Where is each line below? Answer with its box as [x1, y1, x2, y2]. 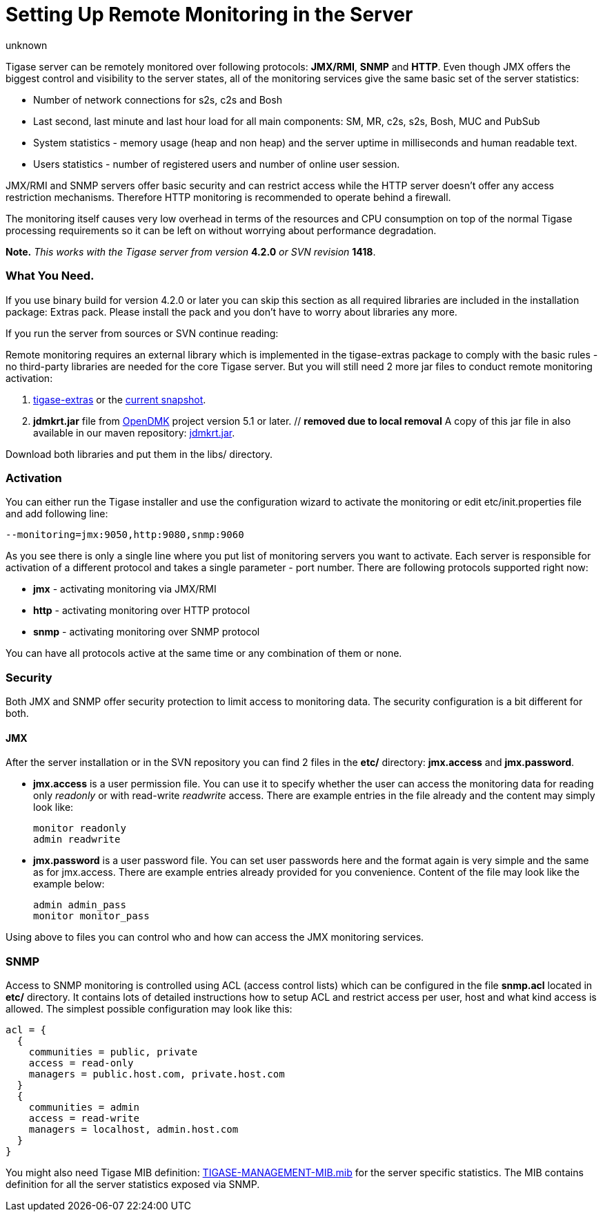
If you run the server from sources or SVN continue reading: [6, 327, 279, 339]
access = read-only [28, 1057, 134, 1069]
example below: [33, 878, 105, 890]
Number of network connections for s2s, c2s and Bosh [33, 93, 282, 106]
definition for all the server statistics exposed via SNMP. [6, 1178, 260, 1190]
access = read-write [28, 1112, 139, 1124]
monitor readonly [33, 823, 126, 834]
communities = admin [28, 1101, 139, 1113]
